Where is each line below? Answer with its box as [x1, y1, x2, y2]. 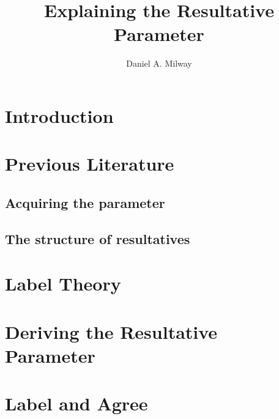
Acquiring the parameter [5, 193, 165, 212]
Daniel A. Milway [126, 57, 192, 70]
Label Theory [5, 271, 121, 296]
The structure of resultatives [5, 229, 190, 248]
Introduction [5, 103, 114, 128]
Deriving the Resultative [5, 319, 218, 344]
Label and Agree [5, 391, 148, 416]
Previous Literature [5, 151, 174, 176]
